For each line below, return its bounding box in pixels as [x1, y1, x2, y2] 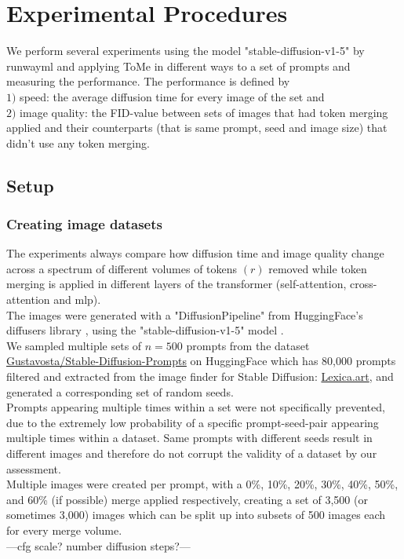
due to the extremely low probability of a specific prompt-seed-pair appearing [6, 414, 379, 430]
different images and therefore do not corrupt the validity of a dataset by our [6, 445, 377, 461]
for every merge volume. [6, 521, 122, 538]
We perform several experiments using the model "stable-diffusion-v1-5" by [6, 42, 365, 59]
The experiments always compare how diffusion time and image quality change [6, 245, 384, 261]
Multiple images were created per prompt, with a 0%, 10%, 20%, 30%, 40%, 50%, [6, 476, 399, 492]
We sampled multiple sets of [6, 337, 142, 353]
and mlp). [53, 291, 101, 308]
